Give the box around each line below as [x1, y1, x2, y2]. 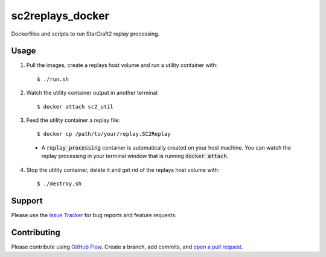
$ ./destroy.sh [37, 180, 82, 187]
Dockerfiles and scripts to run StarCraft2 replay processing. [11, 30, 160, 37]
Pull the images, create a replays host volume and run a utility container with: [26, 62, 218, 69]
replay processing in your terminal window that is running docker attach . [41, 153, 229, 160]
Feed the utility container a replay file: [26, 116, 120, 124]
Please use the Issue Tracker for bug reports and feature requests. [11, 211, 177, 218]
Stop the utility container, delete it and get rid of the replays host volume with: [26, 166, 220, 173]
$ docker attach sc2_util [37, 103, 114, 110]
